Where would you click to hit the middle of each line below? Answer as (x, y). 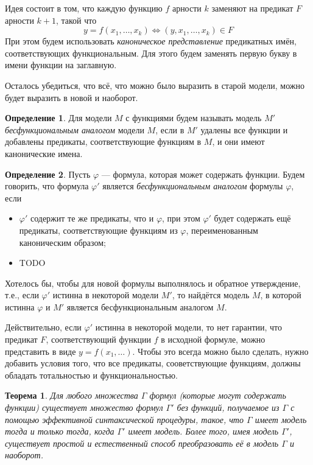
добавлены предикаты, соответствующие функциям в (103, 142)
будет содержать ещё (252, 218)
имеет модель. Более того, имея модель (203, 431)
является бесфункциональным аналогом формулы (193, 186)
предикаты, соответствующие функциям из (98, 230)
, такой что (76, 20)
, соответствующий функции (98, 339)
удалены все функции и (244, 129)
